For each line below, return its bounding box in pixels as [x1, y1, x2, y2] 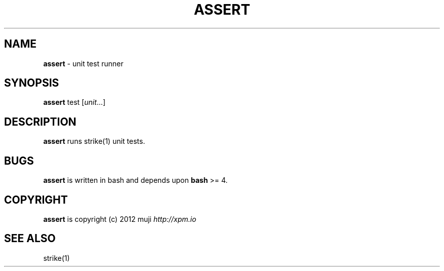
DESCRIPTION [4, 115, 77, 128]
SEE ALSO [4, 232, 56, 245]
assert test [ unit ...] [43, 98, 105, 107]
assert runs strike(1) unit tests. [43, 137, 145, 146]
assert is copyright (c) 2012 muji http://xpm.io [43, 214, 197, 223]
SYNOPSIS [4, 76, 59, 90]
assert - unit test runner [43, 59, 124, 68]
